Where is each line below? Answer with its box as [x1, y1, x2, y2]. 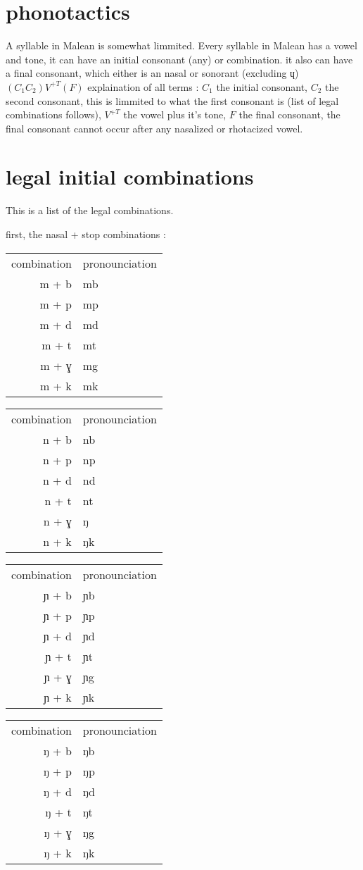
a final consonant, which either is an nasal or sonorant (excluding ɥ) [6, 66, 299, 80]
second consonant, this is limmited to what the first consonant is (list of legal [6, 93, 339, 108]
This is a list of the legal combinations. [6, 203, 174, 218]
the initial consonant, [216, 79, 307, 94]
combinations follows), [6, 107, 101, 122]
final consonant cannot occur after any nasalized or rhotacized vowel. [6, 120, 303, 135]
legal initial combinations [6, 162, 254, 191]
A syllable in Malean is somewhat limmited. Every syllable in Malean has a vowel [6, 38, 357, 53]
